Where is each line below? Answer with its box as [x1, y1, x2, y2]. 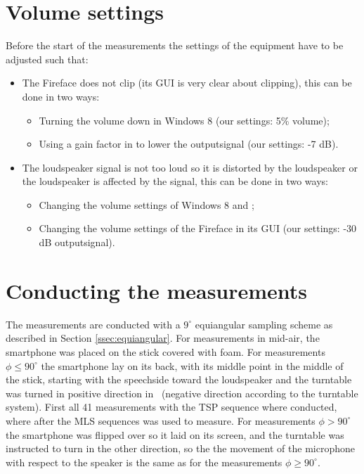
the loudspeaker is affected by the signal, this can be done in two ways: [22, 174, 328, 188]
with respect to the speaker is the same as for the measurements [6, 454, 282, 469]
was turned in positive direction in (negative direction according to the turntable [6, 385, 358, 400]
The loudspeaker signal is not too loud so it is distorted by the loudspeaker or [22, 160, 358, 174]
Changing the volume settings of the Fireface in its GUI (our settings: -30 [39, 221, 357, 236]
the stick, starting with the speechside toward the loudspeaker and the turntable [6, 372, 352, 387]
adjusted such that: [6, 51, 89, 66]
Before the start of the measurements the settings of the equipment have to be [6, 38, 344, 53]
